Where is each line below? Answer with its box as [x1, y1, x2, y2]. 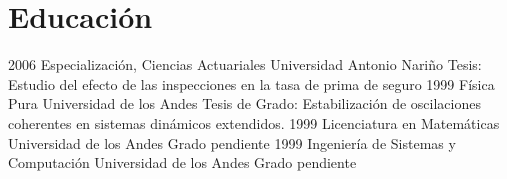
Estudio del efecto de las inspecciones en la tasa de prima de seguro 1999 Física [8, 73, 495, 94]
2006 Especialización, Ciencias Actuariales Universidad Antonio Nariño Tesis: [8, 54, 482, 75]
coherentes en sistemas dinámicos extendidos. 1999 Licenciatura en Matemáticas [8, 112, 500, 133]
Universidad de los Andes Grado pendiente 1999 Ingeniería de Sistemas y [8, 132, 456, 153]
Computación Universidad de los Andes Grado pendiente [8, 152, 357, 173]
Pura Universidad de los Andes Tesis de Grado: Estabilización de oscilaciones [8, 93, 481, 114]
